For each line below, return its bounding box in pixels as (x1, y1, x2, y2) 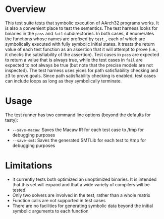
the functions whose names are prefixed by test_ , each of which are (5, 36, 145, 42)
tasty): (5, 117, 18, 123)
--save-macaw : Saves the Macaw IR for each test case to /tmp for (12, 127, 144, 133)
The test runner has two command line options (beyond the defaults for (5, 112, 151, 118)
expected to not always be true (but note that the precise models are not (5, 62, 153, 68)
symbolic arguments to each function (12, 208, 89, 214)
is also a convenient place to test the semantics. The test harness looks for (5, 25, 158, 31)
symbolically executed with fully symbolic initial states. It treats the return (5, 41, 155, 47)
